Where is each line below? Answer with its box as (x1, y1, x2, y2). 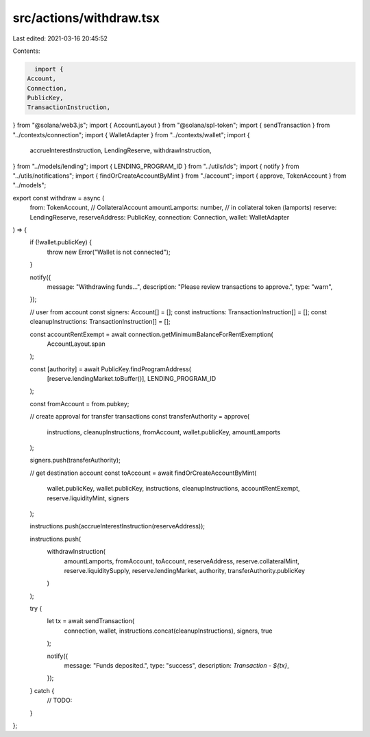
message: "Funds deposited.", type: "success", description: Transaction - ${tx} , (64, 662, 289, 670)
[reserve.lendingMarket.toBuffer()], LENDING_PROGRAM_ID (47, 375, 217, 383)
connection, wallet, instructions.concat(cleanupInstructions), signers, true (64, 627, 273, 635)
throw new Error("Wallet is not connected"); (47, 248, 171, 256)
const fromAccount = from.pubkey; (29, 399, 129, 408)
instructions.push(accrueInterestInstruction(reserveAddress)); (29, 522, 206, 530)
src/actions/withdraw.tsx (12, 10, 160, 25)
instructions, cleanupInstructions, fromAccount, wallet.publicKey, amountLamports (47, 428, 281, 436)
